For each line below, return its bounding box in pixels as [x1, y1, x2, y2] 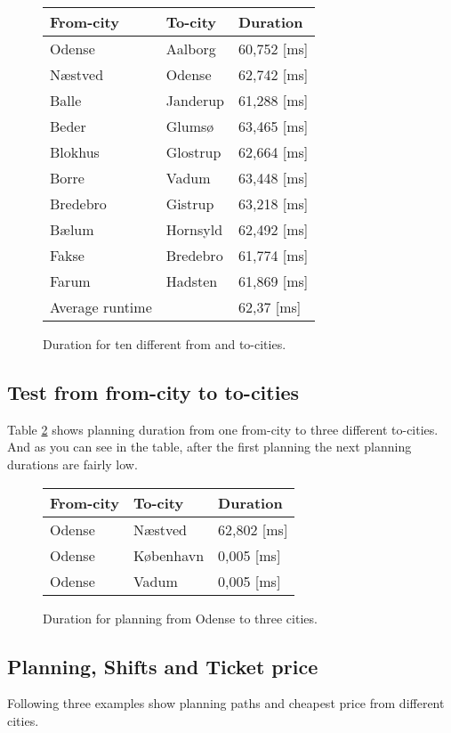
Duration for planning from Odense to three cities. [43, 608, 318, 627]
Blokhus [50, 142, 100, 162]
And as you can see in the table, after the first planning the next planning [7, 437, 412, 456]
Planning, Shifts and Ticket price [7, 652, 318, 680]
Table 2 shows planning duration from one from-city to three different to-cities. [7, 419, 439, 438]
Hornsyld [165, 219, 223, 240]
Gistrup [165, 193, 214, 214]
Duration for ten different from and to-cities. [43, 335, 286, 353]
